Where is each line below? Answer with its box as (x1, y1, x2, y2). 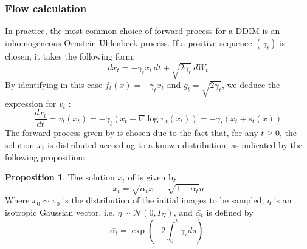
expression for (5, 97, 57, 109)
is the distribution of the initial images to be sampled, (63, 194, 264, 206)
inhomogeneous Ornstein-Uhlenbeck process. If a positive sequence (5, 36, 252, 49)
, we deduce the (222, 78, 280, 90)
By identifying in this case (5, 78, 103, 90)
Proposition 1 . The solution (5, 171, 115, 183)
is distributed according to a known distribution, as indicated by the (47, 138, 302, 151)
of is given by (128, 171, 178, 183)
